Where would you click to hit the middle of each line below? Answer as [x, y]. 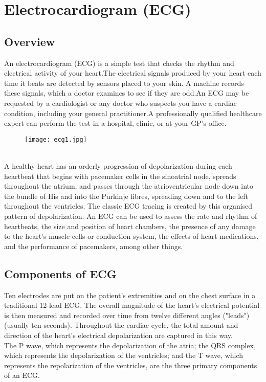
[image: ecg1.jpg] [56, 139]
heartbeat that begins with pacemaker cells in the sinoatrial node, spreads [120, 176]
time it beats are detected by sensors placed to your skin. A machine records [124, 83]
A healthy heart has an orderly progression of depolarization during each [118, 165]
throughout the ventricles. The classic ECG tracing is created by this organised [128, 206]
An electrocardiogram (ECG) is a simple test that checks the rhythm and [119, 63]
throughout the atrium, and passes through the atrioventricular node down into [129, 186]
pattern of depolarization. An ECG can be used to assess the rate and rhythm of [131, 216]
